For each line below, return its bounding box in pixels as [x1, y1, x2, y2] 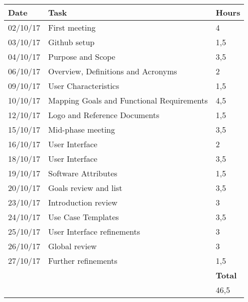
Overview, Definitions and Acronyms [48, 65, 177, 77]
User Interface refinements [48, 226, 140, 237]
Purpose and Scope [48, 51, 115, 62]
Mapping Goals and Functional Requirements [48, 94, 208, 106]
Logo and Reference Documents [48, 109, 160, 121]
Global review [48, 240, 97, 252]
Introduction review [48, 196, 117, 208]
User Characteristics [48, 80, 119, 91]
